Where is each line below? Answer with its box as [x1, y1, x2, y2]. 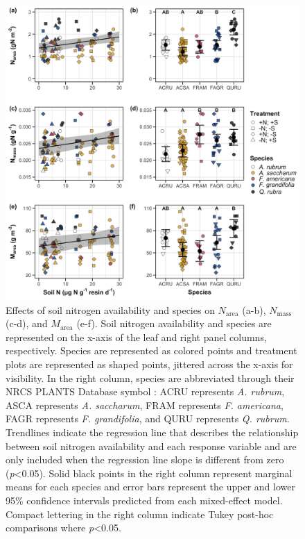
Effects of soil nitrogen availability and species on [6, 302, 215, 317]
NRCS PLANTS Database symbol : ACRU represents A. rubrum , [6, 384, 285, 399]
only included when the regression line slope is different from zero [6, 452, 284, 467]
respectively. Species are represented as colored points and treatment [6, 343, 297, 358]
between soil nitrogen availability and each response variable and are [6, 438, 297, 453]
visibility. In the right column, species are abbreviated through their [6, 370, 295, 385]
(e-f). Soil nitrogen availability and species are [76, 316, 272, 331]
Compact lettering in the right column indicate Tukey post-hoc [6, 506, 274, 521]
